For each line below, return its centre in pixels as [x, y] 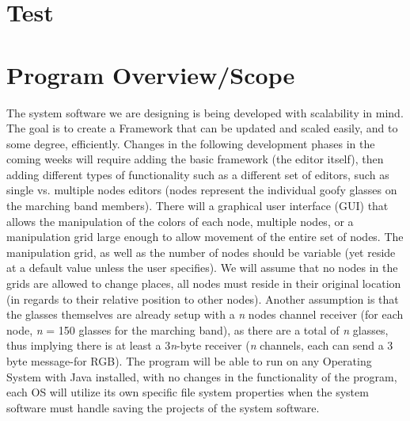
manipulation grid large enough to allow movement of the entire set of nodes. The [205, 237]
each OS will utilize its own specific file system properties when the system [188, 392]
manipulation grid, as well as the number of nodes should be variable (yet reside [201, 252]
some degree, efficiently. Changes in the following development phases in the [191, 143]
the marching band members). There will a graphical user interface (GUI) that [197, 206]
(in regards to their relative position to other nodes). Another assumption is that [203, 299]
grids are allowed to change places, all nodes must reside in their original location [204, 283]
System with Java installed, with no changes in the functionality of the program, [202, 376]
